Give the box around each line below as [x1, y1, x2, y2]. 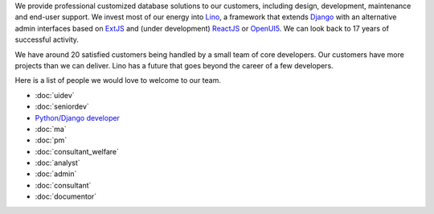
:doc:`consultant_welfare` [35, 146, 120, 156]
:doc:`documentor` [35, 191, 97, 201]
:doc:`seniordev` [35, 101, 90, 112]
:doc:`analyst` [35, 158, 80, 168]
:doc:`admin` [35, 169, 77, 179]
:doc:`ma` [35, 124, 68, 134]
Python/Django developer [35, 113, 121, 122]
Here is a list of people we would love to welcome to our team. [14, 76, 221, 85]
